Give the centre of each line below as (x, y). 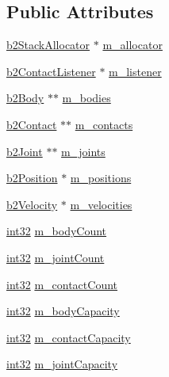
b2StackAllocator (48, 45)
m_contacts (104, 124)
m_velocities (101, 204)
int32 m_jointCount (56, 257)
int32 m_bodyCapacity (63, 311)
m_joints (83, 151)
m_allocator (133, 45)
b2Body (25, 98)
